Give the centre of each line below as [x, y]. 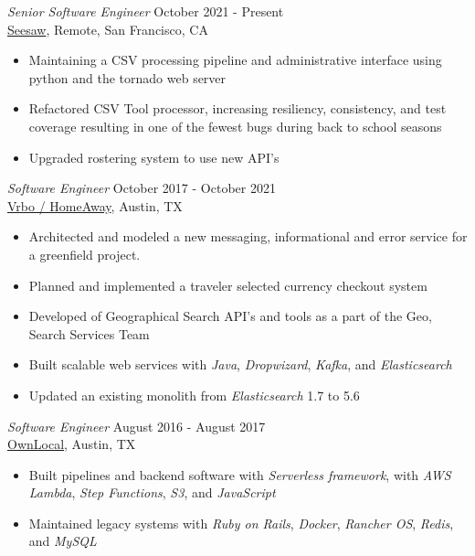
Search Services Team [89, 333]
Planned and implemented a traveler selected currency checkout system [228, 285]
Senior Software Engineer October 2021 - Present [146, 11]
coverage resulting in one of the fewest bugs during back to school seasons [235, 126]
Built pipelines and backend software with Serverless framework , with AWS [240, 474]
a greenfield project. [84, 254]
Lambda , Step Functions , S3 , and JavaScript [152, 492]
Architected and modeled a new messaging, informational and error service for [248, 236]
